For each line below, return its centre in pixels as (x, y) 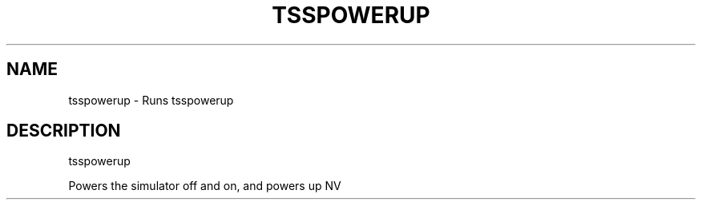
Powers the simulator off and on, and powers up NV (205, 186)
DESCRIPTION (64, 131)
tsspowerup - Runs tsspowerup (151, 100)
